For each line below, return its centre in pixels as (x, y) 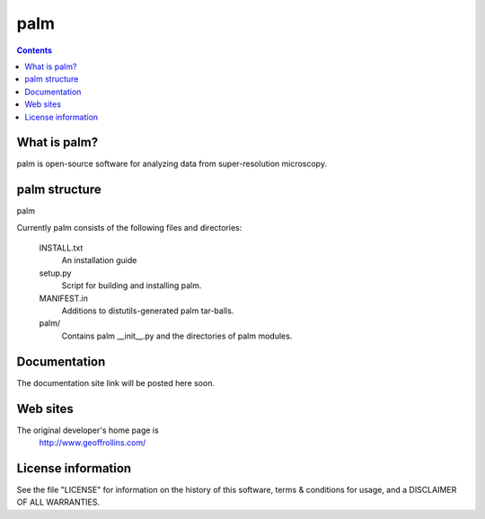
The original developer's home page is (88, 430)
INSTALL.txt (61, 248)
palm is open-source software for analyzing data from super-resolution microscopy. (172, 164)
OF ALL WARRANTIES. (58, 502)
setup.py (55, 273)
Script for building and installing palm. (132, 286)
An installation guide (99, 260)
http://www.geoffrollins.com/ (93, 443)
